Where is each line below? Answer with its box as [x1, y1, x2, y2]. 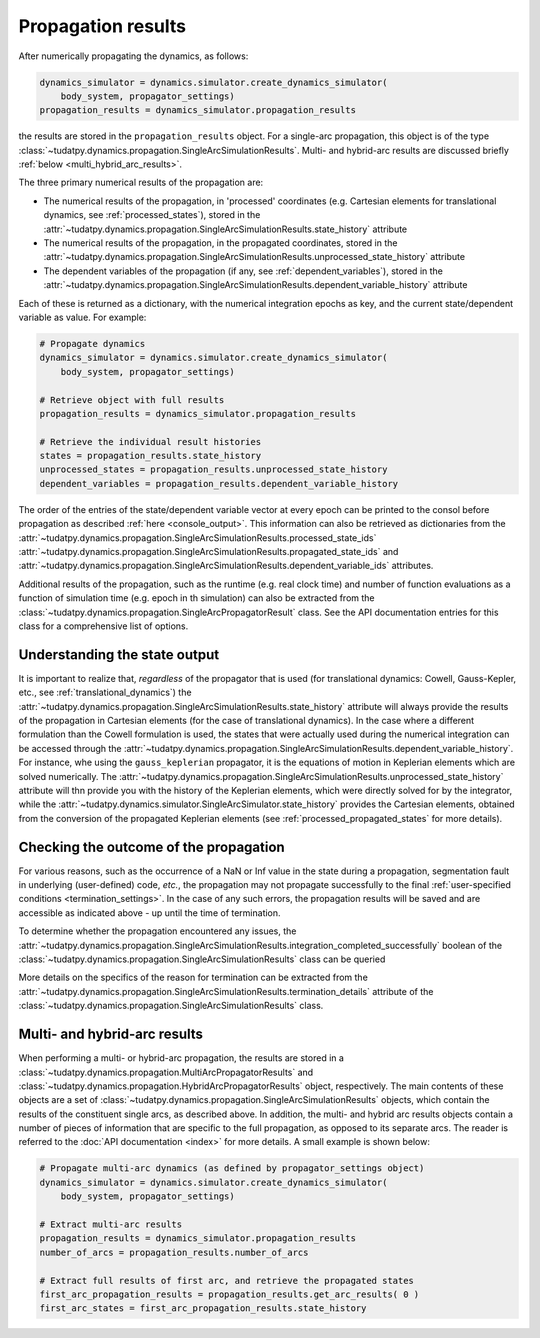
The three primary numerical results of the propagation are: [18, 176, 264, 189]
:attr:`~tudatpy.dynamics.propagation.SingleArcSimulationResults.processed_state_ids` [18, 531, 377, 544]
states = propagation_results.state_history [39, 450, 262, 462]
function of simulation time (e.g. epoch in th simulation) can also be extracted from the [18, 592, 375, 604]
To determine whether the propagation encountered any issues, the [18, 925, 297, 937]
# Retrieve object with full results [39, 394, 225, 405]
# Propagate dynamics [39, 338, 146, 349]
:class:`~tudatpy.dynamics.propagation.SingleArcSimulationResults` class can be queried [18, 953, 386, 965]
